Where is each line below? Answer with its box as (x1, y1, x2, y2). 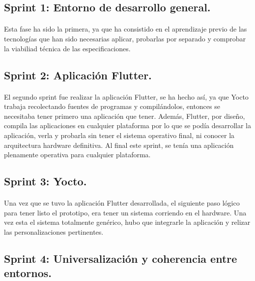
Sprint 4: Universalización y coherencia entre (4, 250, 237, 266)
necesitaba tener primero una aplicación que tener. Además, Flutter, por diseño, (4, 110, 245, 121)
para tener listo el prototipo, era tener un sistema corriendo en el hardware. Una (4, 207, 247, 217)
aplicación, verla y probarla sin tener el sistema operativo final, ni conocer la (4, 130, 235, 140)
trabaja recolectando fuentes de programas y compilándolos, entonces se (4, 101, 220, 111)
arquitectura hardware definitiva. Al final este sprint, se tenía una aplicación (4, 140, 234, 150)
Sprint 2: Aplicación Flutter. (4, 67, 152, 82)
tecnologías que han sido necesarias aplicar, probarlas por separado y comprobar (4, 33, 246, 43)
